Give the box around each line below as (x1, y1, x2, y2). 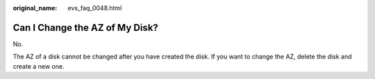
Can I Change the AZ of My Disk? (12, 21, 159, 34)
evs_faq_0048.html (67, 4, 122, 12)
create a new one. (12, 62, 65, 70)
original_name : (12, 4, 58, 12)
